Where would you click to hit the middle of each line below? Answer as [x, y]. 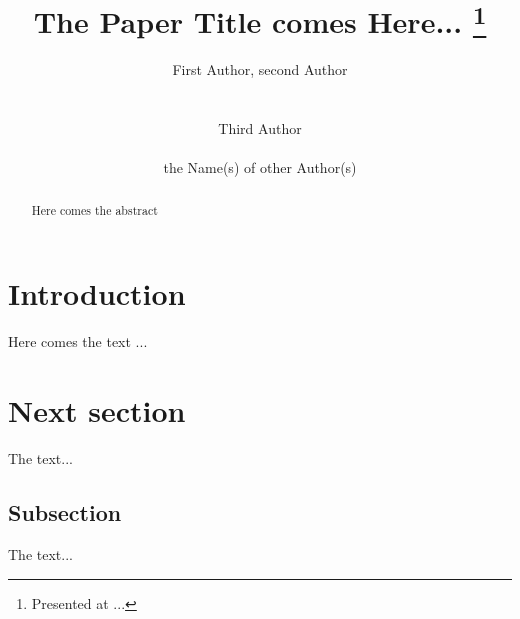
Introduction [97, 293]
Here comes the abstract [94, 209]
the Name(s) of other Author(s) [260, 167]
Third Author [260, 128]
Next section [97, 410]
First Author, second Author [260, 69]
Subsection [65, 512]
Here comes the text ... [78, 341]
